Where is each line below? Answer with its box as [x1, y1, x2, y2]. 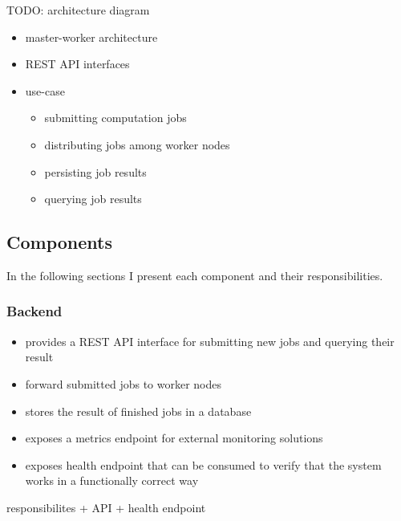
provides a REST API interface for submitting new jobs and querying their [25, 332, 395, 349]
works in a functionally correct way [25, 472, 199, 489]
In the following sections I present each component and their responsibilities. [6, 267, 383, 283]
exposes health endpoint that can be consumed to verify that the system [25, 456, 382, 473]
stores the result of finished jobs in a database [25, 402, 252, 419]
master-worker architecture [25, 28, 158, 45]
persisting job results [44, 163, 147, 180]
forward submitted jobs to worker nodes [25, 375, 222, 392]
